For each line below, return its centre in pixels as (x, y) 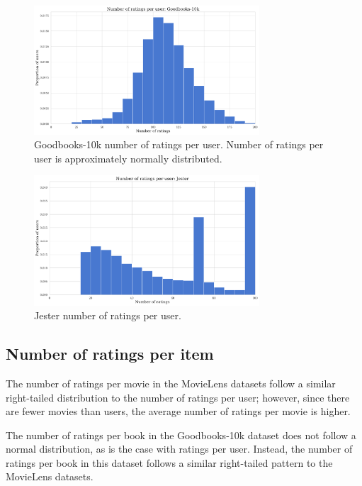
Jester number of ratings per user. (108, 315)
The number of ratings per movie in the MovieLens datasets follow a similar (171, 383)
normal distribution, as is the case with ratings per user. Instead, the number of (179, 449)
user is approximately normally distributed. (128, 158)
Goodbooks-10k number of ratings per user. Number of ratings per (179, 144)
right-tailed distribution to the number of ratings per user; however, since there (178, 397)
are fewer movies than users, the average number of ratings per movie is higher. (178, 411)
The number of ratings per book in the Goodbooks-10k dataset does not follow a (181, 435)
